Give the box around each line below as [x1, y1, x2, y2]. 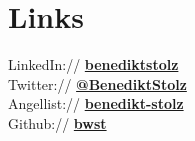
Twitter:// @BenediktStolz [8, 73, 187, 94]
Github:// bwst [8, 112, 107, 133]
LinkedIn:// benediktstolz [8, 54, 179, 75]
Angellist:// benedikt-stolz [8, 93, 184, 114]
